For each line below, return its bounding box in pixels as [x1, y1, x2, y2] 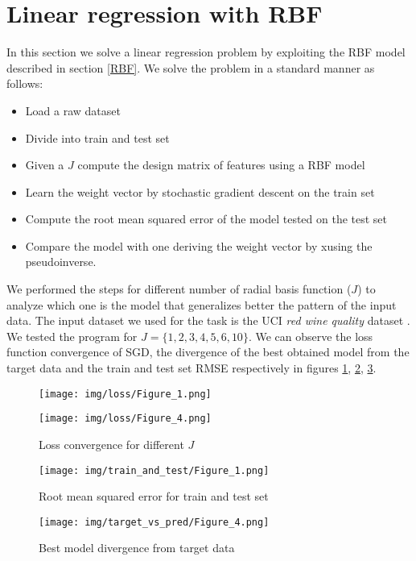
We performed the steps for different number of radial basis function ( [6, 280, 352, 297]
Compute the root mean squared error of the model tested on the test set [25, 210, 388, 227]
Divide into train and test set [25, 129, 170, 146]
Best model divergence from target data [39, 539, 235, 556]
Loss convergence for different [39, 435, 184, 452]
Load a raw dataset [25, 102, 121, 118]
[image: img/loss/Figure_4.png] [39, 413, 212, 425]
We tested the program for [6, 327, 138, 344]
